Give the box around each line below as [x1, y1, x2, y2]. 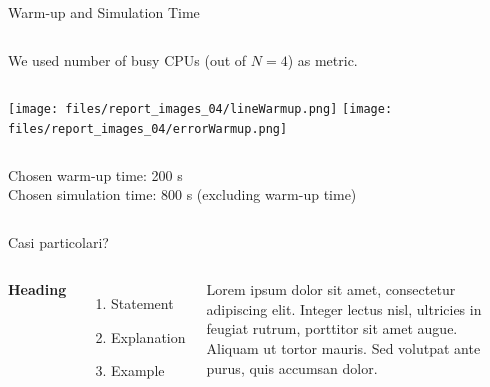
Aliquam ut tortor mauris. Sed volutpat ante [206, 338, 481, 359]
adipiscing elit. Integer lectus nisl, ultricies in [206, 298, 482, 319]
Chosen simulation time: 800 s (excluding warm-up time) [8, 184, 357, 205]
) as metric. [287, 49, 358, 70]
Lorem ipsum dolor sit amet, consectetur [206, 279, 456, 300]
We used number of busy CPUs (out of [8, 49, 247, 70]
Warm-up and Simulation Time [8, 2, 200, 22]
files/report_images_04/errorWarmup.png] [8, 121, 288, 136]
